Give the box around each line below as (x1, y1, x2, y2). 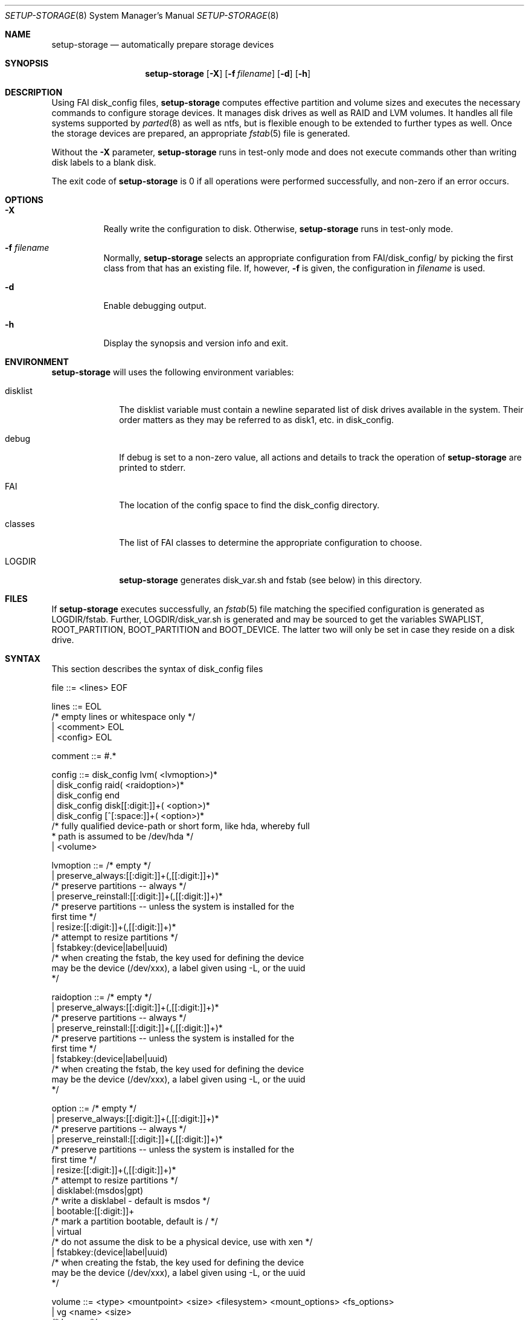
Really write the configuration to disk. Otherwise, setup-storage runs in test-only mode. (103, 224, 454, 234)
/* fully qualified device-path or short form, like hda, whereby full (51, 821, 310, 831)
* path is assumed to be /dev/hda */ (51, 831, 194, 841)
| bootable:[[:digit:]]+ (51, 1206, 135, 1216)
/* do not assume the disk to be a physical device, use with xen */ (51, 1237, 313, 1247)
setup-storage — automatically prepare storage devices (51, 39, 274, 50)
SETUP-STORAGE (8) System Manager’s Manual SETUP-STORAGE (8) (5, 10, 279, 21)
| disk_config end (51, 790, 120, 800)
